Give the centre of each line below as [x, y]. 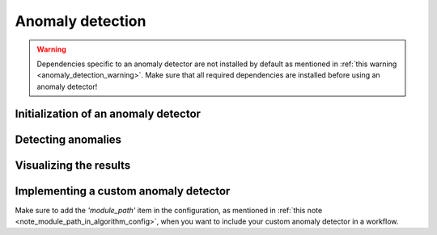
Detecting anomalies [68, 139]
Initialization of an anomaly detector [108, 113]
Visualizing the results [73, 165]
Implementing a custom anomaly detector [123, 191]
